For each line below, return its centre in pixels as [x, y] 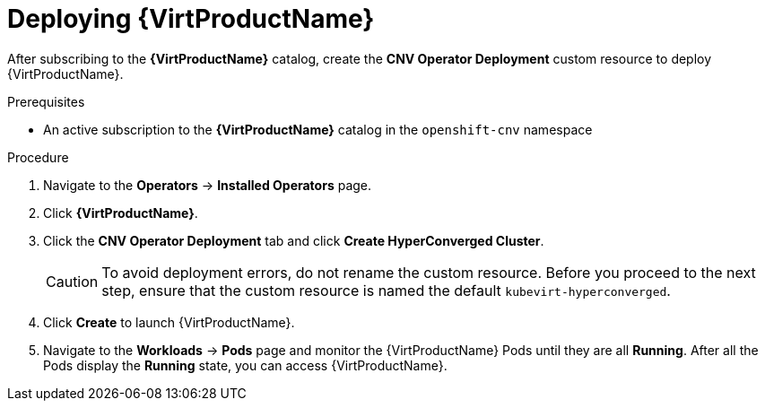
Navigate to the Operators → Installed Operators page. [208, 185]
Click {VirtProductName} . [121, 213]
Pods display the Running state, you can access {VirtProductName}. [245, 365]
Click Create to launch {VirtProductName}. [169, 322]
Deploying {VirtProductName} [191, 19]
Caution [72, 281]
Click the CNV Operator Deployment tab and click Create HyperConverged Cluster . [294, 240]
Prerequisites [46, 101]
